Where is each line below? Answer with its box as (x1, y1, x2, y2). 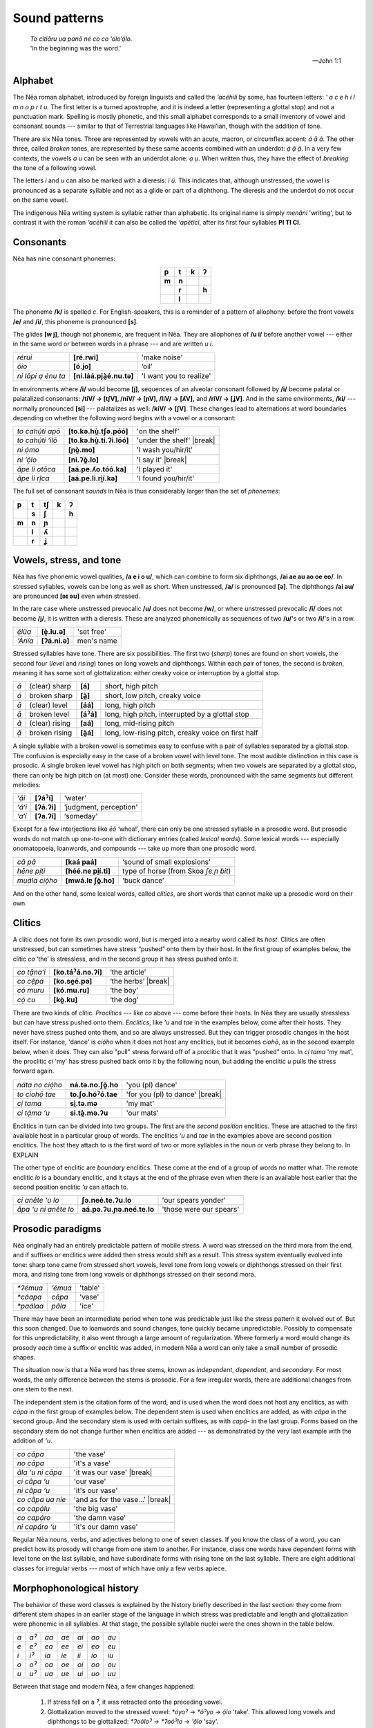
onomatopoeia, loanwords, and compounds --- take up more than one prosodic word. (12, 844, 257, 853)
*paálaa (17, 1301, 44, 1311)
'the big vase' (73, 1503, 118, 1513)
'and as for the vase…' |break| (73, 1494, 171, 1504)
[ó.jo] (73, 361, 91, 371)
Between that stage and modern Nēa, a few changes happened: (12, 1682, 195, 1690)
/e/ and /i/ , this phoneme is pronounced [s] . (12, 317, 138, 326)
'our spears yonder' (162, 1196, 226, 1205)
